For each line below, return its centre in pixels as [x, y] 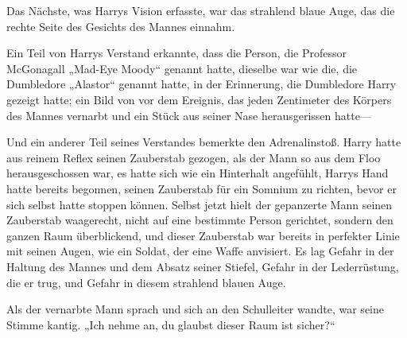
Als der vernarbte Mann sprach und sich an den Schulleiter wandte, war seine [195, 309]
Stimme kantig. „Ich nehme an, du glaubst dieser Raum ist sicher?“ [171, 324]
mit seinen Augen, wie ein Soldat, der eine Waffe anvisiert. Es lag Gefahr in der [200, 251]
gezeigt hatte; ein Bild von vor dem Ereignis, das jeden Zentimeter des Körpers [199, 99]
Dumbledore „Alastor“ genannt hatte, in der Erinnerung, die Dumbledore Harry [202, 84]
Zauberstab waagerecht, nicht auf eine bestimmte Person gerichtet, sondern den [200, 220]
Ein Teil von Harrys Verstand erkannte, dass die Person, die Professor [177, 53]
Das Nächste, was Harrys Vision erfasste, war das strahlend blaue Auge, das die [201, 10]
